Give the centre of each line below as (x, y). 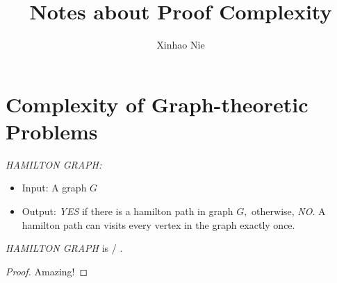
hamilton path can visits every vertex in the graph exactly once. (158, 224)
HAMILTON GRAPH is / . (64, 248)
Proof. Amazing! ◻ (47, 271)
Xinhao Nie (181, 45)
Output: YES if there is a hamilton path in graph (128, 211)
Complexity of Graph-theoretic (157, 104)
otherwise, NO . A (289, 211)
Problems (52, 131)
